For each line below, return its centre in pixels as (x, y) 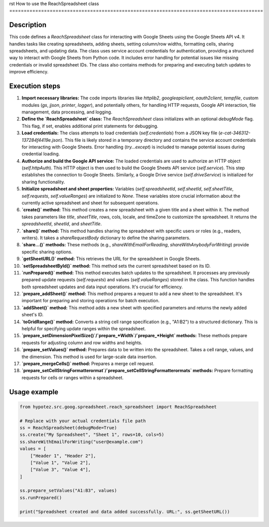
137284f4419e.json (41, 140)
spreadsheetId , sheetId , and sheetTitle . (62, 224)
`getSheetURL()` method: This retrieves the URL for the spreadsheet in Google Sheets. (111, 259)
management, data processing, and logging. (67, 112)
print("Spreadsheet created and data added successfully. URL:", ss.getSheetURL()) (125, 512)
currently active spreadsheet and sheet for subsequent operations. (90, 203)
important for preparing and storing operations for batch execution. (91, 301)
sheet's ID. (33, 315)
